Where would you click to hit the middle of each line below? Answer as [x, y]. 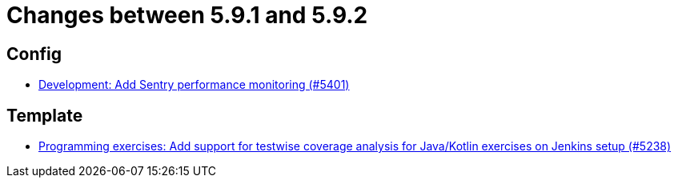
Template [45, 115]
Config [34, 54]
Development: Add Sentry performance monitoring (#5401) [194, 85]
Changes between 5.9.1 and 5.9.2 [187, 15]
